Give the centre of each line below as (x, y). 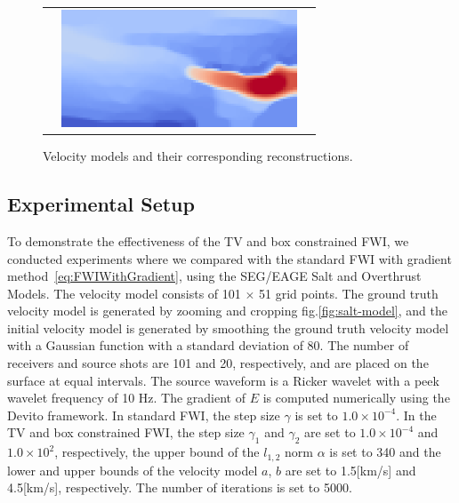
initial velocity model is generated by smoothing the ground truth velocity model (228, 327)
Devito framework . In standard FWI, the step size (144, 415)
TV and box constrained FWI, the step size (126, 432)
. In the (416, 415)
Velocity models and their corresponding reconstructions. (198, 156)
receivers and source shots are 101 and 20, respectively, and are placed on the (218, 363)
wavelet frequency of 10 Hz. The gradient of (127, 398)
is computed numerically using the (356, 398)
